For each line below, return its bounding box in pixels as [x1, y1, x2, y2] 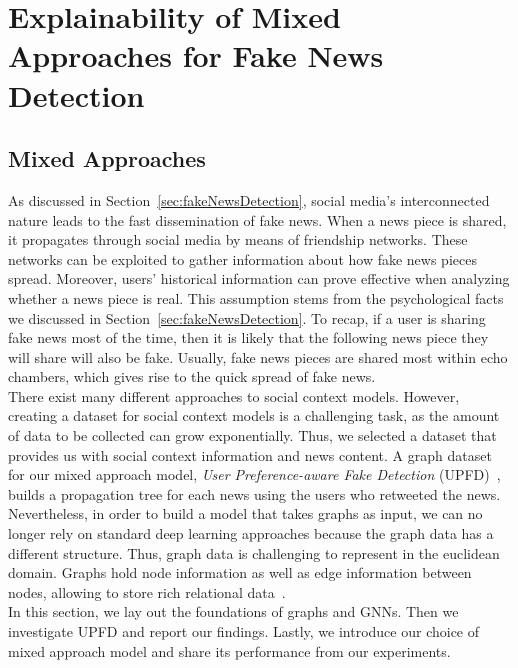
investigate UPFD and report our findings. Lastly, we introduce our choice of [8, 621, 480, 642]
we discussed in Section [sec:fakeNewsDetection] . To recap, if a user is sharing [8, 307, 486, 328]
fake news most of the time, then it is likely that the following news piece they [8, 327, 489, 348]
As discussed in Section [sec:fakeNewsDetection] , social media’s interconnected [8, 189, 490, 210]
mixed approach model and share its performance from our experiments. [8, 640, 451, 661]
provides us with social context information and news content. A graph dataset [8, 444, 492, 465]
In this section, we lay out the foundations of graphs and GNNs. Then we [8, 601, 459, 622]
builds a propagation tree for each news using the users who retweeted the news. [8, 483, 501, 504]
